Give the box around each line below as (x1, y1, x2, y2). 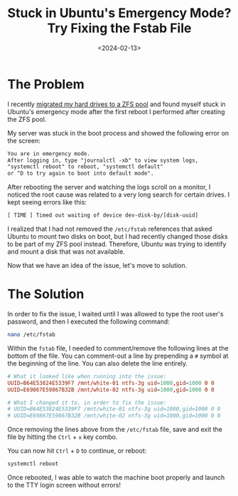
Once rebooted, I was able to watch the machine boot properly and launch (7, 473, 225, 482)
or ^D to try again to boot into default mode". (7, 170, 154, 177)
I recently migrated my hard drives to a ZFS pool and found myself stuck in (7, 100, 226, 108)
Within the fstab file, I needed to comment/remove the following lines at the (7, 343, 229, 352)
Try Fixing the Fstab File (47, 20, 192, 36)
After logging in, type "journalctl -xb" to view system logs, (7, 157, 199, 164)
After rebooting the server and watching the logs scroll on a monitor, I (7, 183, 211, 192)
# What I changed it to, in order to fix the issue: (7, 399, 167, 406)
